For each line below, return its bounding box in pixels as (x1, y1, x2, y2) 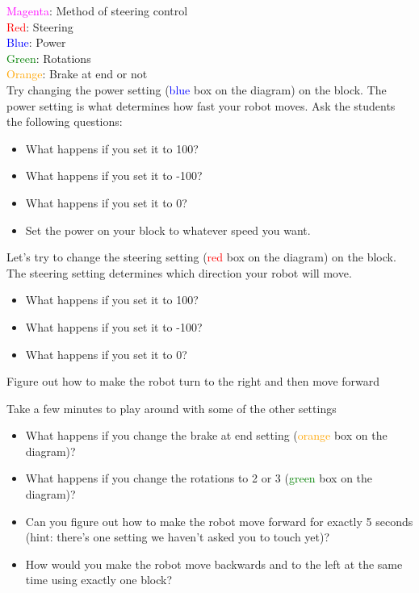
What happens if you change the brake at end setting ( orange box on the (25, 427, 388, 444)
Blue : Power (6, 34, 66, 51)
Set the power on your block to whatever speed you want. (25, 221, 311, 238)
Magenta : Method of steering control (6, 2, 188, 19)
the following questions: (6, 113, 123, 130)
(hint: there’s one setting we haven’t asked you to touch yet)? (25, 528, 330, 545)
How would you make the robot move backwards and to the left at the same (25, 555, 403, 572)
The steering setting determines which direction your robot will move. (6, 264, 352, 281)
